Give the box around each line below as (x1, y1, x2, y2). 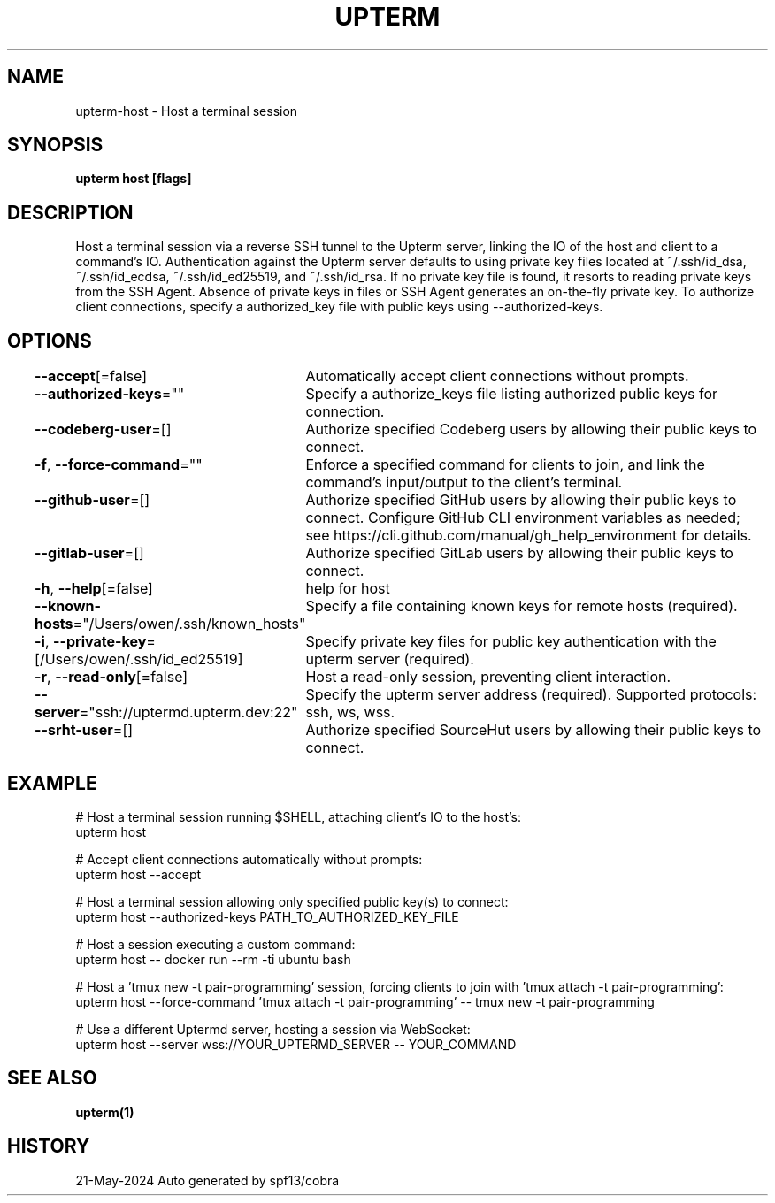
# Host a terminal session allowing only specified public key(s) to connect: (75, 893, 509, 909)
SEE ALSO (7, 1067, 97, 1090)
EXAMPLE (7, 771, 97, 794)
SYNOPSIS (7, 134, 104, 157)
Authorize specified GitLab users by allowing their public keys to (305, 544, 733, 563)
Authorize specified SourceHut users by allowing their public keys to (305, 721, 762, 739)
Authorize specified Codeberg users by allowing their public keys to (305, 420, 757, 439)
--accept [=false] (35, 367, 148, 386)
